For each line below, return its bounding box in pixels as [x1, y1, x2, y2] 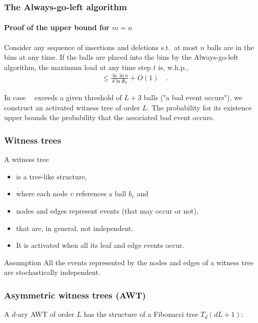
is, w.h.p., [158, 61, 189, 72]
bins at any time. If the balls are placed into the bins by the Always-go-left [4, 52, 239, 62]
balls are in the [207, 41, 254, 52]
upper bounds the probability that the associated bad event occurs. [4, 112, 215, 123]
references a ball [76, 188, 126, 199]
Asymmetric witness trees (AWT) [4, 288, 146, 301]
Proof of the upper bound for [4, 22, 110, 33]
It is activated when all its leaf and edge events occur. [16, 240, 185, 250]
